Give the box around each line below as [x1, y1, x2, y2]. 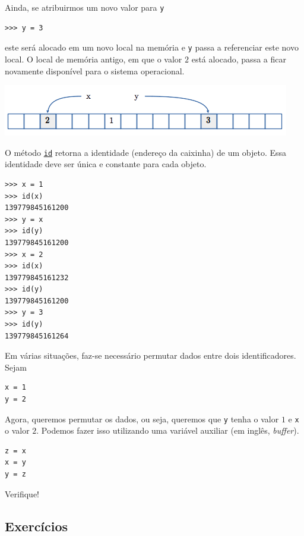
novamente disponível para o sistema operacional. [5, 64, 185, 77]
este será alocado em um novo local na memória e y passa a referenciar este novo [5, 41, 299, 54]
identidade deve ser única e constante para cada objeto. [5, 158, 207, 170]
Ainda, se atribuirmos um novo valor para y [5, 1, 164, 13]
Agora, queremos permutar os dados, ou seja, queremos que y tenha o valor [5, 412, 279, 425]
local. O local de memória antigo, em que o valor [5, 52, 182, 65]
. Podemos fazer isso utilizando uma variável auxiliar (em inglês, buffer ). [36, 424, 299, 437]
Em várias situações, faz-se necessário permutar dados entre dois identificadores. [5, 349, 296, 362]
